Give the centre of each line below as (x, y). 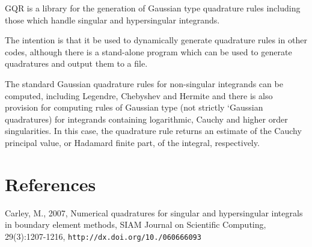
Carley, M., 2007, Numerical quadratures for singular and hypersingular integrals (154, 212)
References (50, 184)
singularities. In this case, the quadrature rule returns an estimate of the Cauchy (153, 131)
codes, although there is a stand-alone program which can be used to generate (148, 51)
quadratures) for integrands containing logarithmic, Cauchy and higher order (146, 119)
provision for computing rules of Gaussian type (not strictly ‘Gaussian (134, 107)
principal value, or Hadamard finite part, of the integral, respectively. (132, 142)
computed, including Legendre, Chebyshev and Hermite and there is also (139, 95)
